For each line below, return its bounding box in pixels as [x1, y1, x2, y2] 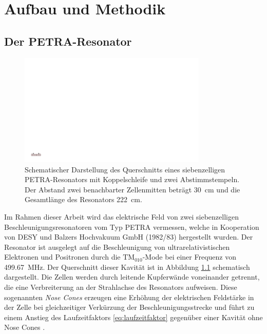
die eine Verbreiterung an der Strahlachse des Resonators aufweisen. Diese [4, 282, 237, 292]
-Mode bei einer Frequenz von [142, 251, 236, 262]
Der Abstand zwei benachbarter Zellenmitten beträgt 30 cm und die [25, 184, 240, 194]
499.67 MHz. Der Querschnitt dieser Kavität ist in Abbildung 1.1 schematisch [4, 261, 250, 272]
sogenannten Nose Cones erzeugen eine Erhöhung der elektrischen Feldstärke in [4, 291, 254, 302]
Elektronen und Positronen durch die [4, 251, 121, 262]
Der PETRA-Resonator [4, 33, 132, 49]
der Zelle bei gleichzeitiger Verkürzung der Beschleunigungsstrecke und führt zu [4, 302, 255, 312]
